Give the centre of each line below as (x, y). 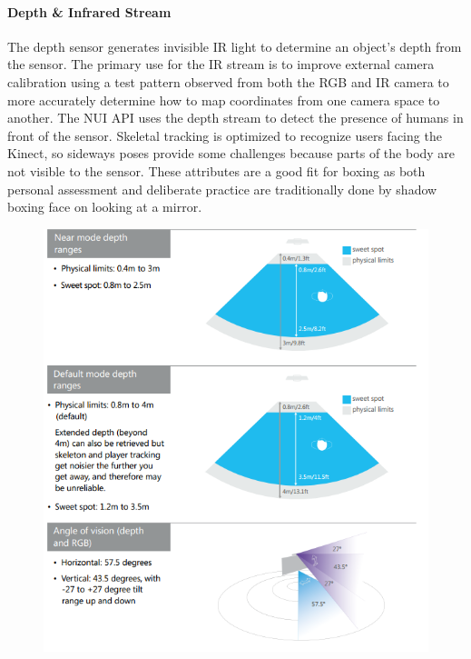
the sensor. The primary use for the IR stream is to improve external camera (221, 64)
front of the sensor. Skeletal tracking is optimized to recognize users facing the (225, 135)
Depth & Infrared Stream (89, 11)
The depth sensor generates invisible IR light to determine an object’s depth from (235, 46)
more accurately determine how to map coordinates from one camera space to (224, 100)
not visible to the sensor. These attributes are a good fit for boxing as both (216, 170)
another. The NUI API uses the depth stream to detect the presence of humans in (235, 118)
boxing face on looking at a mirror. (105, 207)
